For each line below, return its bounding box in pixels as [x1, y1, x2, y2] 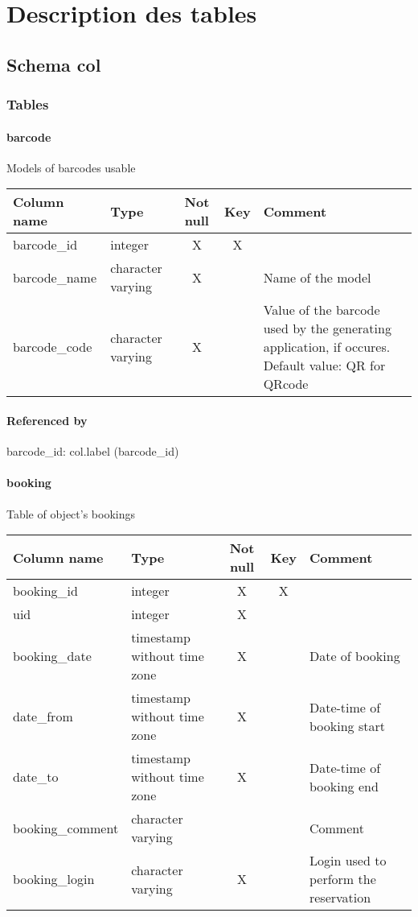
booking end [309, 776, 379, 795]
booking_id [13, 581, 78, 601]
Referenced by [6, 411, 88, 428]
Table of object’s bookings [6, 505, 136, 522]
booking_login [13, 869, 95, 889]
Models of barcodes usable [6, 159, 136, 176]
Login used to [309, 851, 387, 870]
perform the [309, 869, 376, 889]
